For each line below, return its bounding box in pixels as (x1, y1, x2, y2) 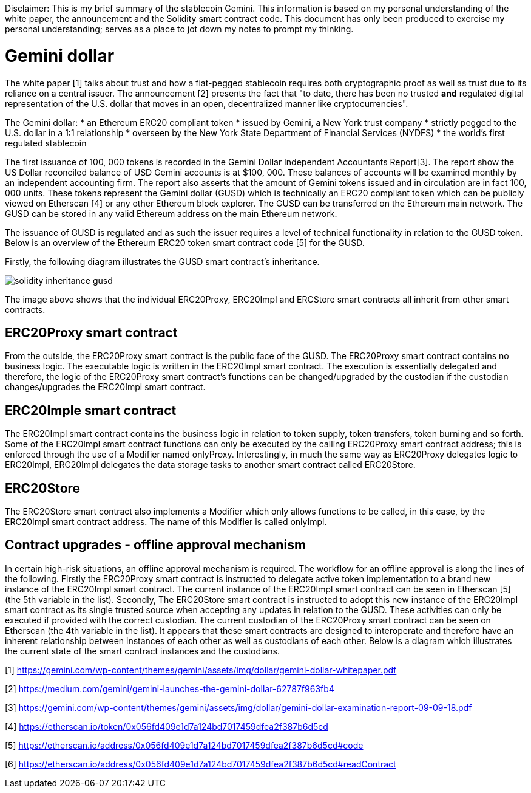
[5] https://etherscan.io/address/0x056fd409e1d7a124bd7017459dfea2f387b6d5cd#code (5, 740, 364, 750)
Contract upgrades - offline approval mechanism (5, 537, 306, 553)
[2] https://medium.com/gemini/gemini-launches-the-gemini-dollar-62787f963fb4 (5, 683, 334, 694)
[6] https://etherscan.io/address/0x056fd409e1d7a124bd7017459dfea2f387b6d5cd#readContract (5, 758, 396, 769)
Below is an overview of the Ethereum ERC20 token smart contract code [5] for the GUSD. (5, 237, 365, 248)
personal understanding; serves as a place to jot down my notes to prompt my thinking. (5, 24, 354, 34)
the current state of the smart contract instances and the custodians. (5, 645, 280, 656)
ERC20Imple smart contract (5, 402, 177, 418)
